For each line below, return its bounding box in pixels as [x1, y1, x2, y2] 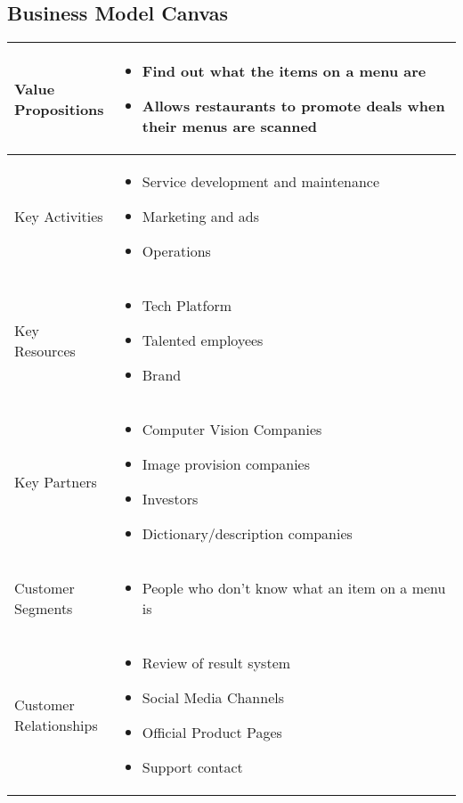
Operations [142, 241, 211, 262]
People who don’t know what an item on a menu [142, 578, 446, 599]
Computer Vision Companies [142, 419, 322, 440]
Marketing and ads [142, 206, 260, 227]
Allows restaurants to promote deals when [142, 95, 445, 117]
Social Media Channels [142, 687, 285, 709]
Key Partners [14, 471, 97, 492]
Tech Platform [142, 295, 232, 316]
